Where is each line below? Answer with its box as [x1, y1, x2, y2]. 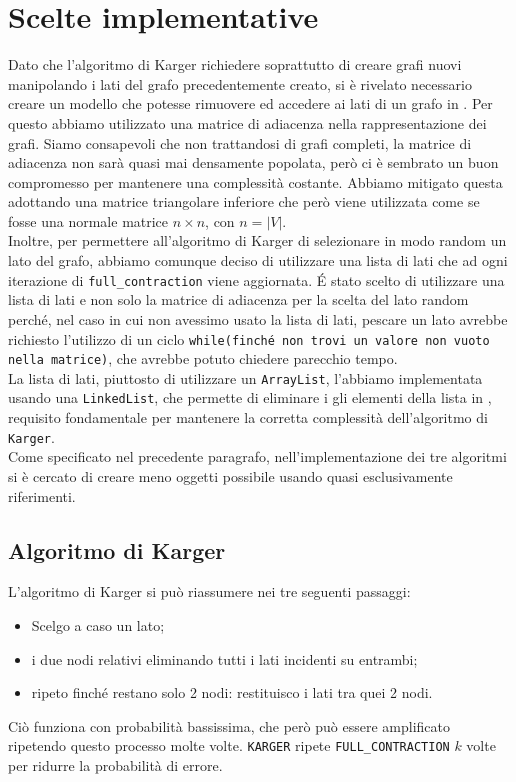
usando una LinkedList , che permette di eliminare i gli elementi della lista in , [8, 387, 492, 408]
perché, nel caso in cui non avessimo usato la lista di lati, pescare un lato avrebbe [8, 308, 508, 329]
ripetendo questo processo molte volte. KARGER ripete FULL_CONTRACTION [8, 735, 450, 756]
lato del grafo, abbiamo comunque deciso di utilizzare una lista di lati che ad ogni [8, 250, 508, 271]
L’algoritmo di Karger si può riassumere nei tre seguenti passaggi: [8, 581, 411, 602]
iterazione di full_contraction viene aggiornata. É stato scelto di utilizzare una [8, 269, 505, 290]
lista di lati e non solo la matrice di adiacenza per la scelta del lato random [8, 289, 469, 310]
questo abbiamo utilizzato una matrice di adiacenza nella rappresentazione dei [8, 112, 487, 133]
